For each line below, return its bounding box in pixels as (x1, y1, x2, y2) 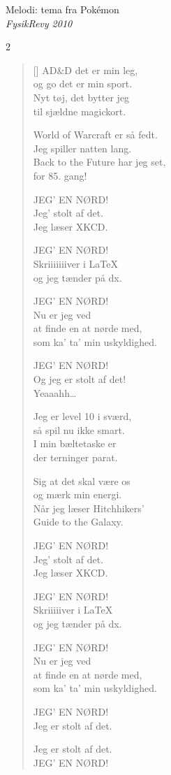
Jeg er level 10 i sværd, (33, 409, 132, 423)
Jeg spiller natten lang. (33, 140, 132, 155)
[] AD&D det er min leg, (33, 62, 138, 77)
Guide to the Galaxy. (33, 514, 124, 529)
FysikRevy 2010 (6, 15, 73, 30)
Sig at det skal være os (33, 473, 131, 488)
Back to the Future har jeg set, (33, 154, 166, 169)
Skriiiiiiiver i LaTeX (33, 256, 119, 270)
